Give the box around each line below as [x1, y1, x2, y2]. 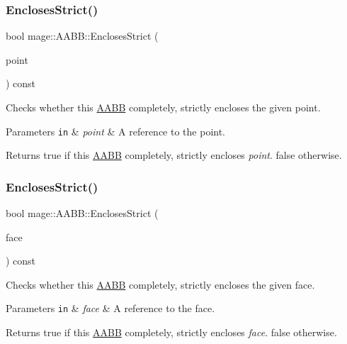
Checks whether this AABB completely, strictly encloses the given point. [6, 100, 321, 114]
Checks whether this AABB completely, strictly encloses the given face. [6, 277, 315, 292]
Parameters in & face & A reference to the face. [6, 301, 215, 316]
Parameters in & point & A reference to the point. [6, 123, 226, 138]
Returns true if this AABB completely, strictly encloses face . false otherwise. [6, 325, 337, 340]
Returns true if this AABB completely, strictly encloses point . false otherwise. [6, 148, 342, 162]
